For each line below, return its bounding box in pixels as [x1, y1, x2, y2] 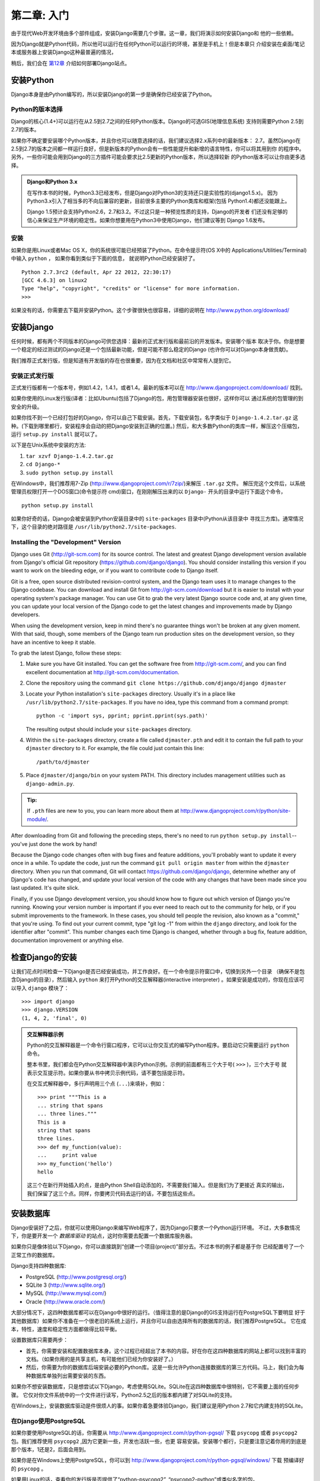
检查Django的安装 [11, 952, 77, 962]
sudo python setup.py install [25, 469, 114, 476]
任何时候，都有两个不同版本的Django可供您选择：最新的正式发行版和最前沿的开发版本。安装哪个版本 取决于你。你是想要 [11, 338, 305, 345]
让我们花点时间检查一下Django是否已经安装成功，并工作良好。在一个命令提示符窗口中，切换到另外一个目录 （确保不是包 [11, 967, 305, 974]
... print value [37, 1152, 97, 1159]
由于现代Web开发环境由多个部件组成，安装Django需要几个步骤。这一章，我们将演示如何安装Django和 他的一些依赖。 [11, 30, 297, 37]
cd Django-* [25, 461, 60, 468]
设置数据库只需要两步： [11, 1336, 68, 1344]
